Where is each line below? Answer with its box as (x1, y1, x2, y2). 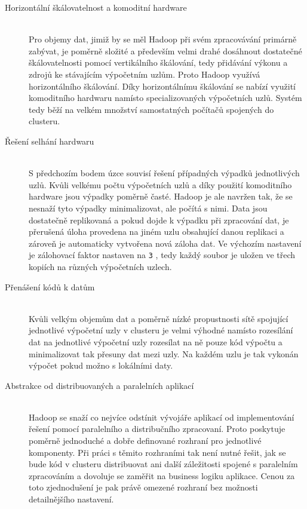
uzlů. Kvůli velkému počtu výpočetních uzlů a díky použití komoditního (29, 178, 292, 191)
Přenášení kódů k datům (5, 280, 95, 293)
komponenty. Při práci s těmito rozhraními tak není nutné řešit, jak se (29, 446, 286, 458)
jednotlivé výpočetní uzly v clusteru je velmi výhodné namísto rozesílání (29, 324, 293, 336)
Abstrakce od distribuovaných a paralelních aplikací (5, 379, 194, 391)
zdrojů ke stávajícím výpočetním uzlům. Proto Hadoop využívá (29, 68, 260, 80)
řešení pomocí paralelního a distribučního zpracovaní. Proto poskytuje (29, 422, 285, 435)
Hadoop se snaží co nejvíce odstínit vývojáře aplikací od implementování (29, 410, 294, 423)
